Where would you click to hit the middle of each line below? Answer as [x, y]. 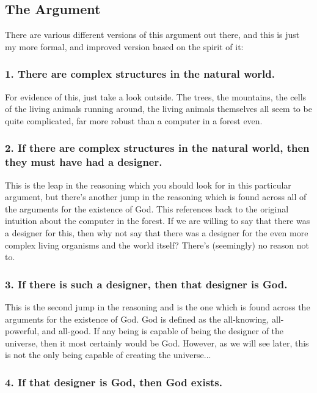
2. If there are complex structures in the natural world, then [157, 148]
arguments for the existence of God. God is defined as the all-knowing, [137, 319]
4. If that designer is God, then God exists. [114, 382]
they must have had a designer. [84, 162]
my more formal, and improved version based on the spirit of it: [124, 46]
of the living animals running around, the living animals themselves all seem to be [158, 109]
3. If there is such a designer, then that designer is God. [146, 284]
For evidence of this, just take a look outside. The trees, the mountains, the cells [156, 96]
